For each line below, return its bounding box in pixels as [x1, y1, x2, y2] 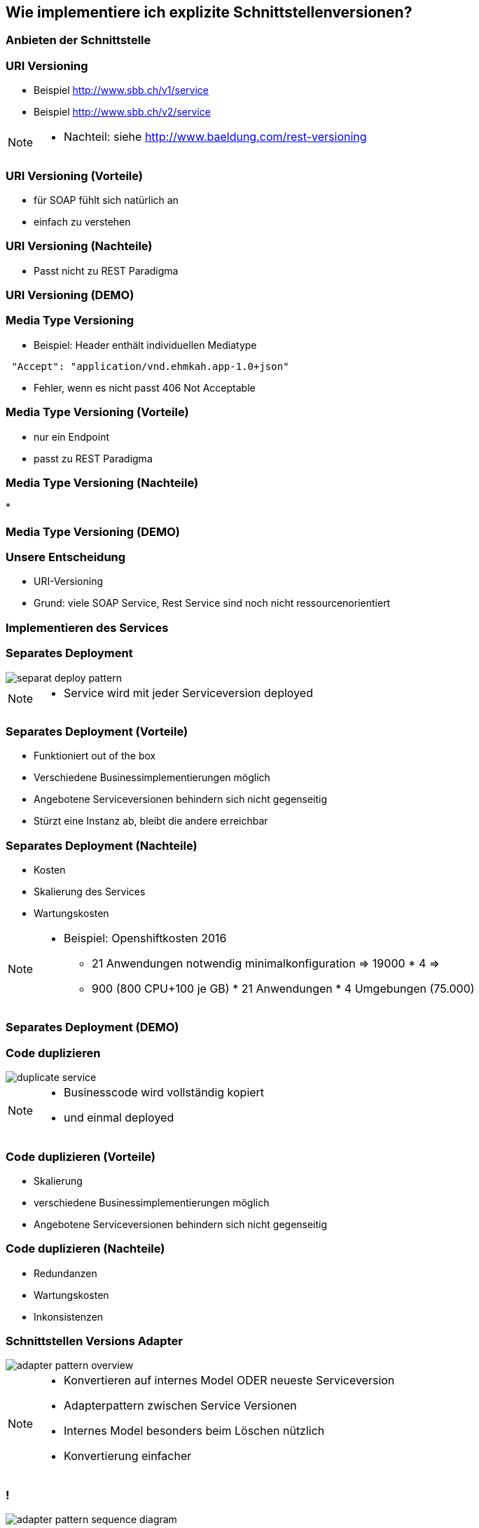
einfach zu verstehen [34, 215, 131, 228]
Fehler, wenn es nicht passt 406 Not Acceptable [34, 381, 256, 394]
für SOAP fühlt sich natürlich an [34, 193, 179, 206]
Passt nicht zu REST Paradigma [34, 264, 179, 277]
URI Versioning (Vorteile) [6, 168, 143, 183]
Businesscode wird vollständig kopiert [64, 1085, 265, 1100]
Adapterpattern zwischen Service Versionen [64, 1398, 297, 1413]
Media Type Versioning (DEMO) [6, 524, 180, 539]
